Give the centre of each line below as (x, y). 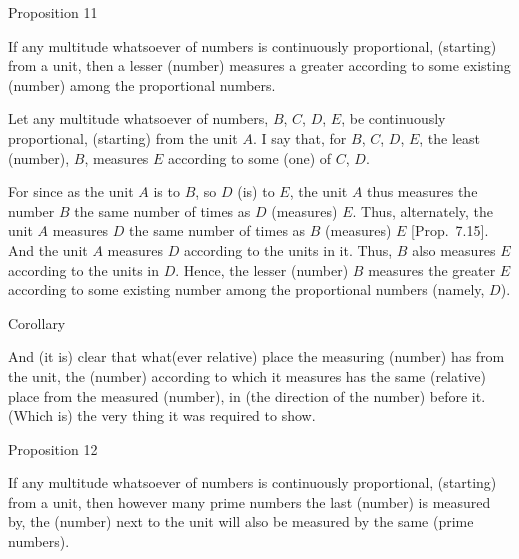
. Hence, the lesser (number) (262, 269)
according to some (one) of (250, 157)
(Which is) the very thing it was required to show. (162, 415)
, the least (450, 137)
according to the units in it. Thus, (288, 249)
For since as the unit (71, 191)
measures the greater (432, 269)
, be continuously (393, 118)
